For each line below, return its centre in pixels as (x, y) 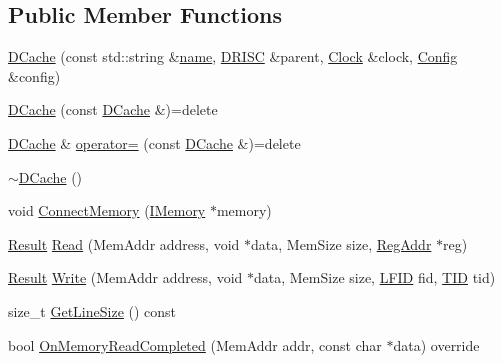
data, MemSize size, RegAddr (341, 243)
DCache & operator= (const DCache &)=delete (154, 142)
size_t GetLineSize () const (92, 310)
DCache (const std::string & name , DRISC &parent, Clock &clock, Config (233, 56)
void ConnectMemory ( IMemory (107, 210)
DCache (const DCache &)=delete (113, 109)
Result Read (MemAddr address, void (124, 243)
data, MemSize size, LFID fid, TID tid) (374, 277)
